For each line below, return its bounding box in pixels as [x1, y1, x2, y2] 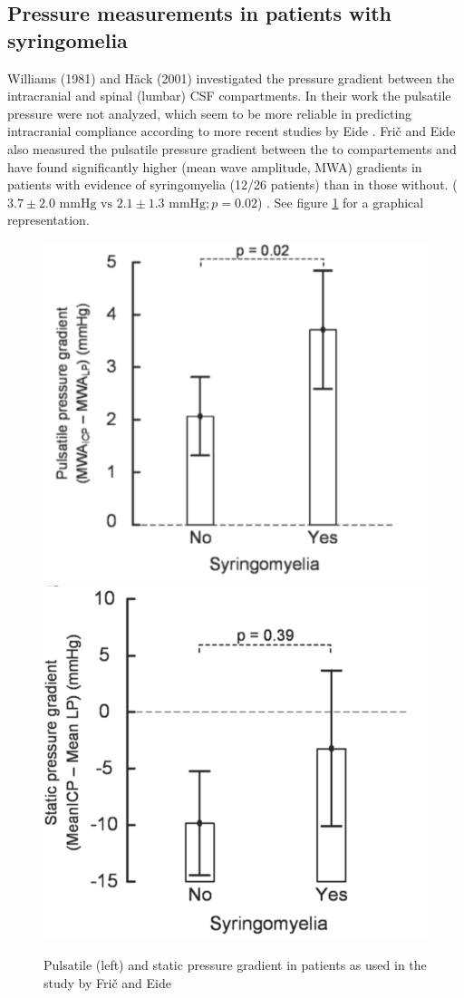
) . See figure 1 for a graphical [256, 192, 424, 211]
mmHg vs [59, 197, 112, 210]
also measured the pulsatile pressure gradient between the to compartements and [7, 139, 457, 158]
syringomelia [7, 25, 128, 53]
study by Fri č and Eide [43, 974, 171, 993]
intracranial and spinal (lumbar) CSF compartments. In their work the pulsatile [7, 86, 451, 105]
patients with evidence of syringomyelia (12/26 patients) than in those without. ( [7, 175, 458, 194]
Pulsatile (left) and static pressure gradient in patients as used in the [43, 955, 427, 974]
